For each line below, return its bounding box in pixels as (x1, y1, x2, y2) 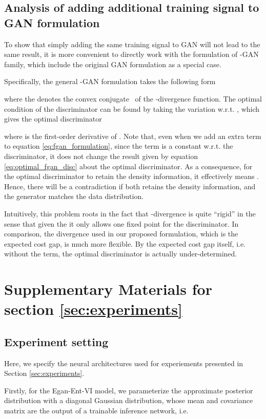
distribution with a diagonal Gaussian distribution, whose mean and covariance (4, 395, 253, 406)
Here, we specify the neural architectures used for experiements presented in (4, 357, 243, 368)
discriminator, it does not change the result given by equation (4, 150, 198, 161)
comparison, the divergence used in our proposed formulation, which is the (4, 228, 238, 239)
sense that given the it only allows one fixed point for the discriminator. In (4, 218, 239, 229)
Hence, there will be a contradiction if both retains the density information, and (4, 181, 256, 191)
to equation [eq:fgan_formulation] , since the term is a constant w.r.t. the (4, 141, 233, 151)
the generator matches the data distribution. (4, 191, 144, 202)
